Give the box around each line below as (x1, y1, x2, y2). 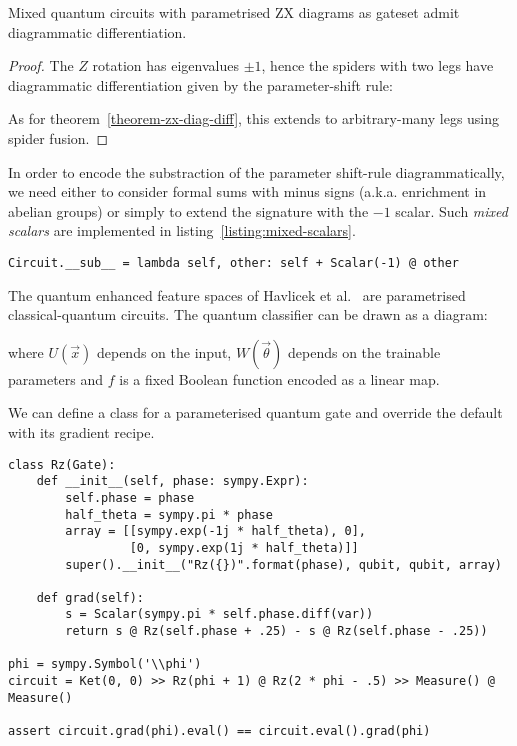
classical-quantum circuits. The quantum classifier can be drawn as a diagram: (8, 304, 488, 325)
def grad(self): (36, 590, 145, 605)
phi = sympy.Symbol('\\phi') (8, 657, 202, 672)
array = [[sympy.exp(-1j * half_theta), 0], (65, 524, 366, 539)
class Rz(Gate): (8, 457, 116, 472)
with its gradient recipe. (8, 421, 155, 442)
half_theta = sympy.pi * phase (65, 507, 273, 522)
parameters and (8, 368, 104, 389)
